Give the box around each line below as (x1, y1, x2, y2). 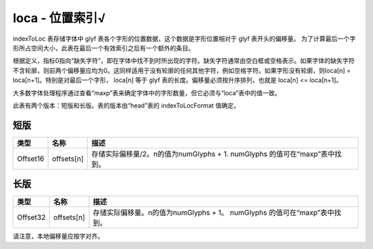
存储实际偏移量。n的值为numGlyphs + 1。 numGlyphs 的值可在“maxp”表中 (93, 208, 335, 217)
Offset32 (17, 212, 46, 222)
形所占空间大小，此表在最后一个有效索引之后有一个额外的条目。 (12, 43, 195, 52)
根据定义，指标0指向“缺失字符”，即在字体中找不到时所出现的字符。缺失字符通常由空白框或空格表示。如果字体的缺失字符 (12, 57, 355, 65)
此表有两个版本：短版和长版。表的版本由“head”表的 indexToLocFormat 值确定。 (12, 101, 240, 110)
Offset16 (17, 154, 45, 163)
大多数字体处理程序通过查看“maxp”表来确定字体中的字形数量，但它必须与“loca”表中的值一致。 (12, 88, 281, 97)
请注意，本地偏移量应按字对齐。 (12, 232, 104, 241)
